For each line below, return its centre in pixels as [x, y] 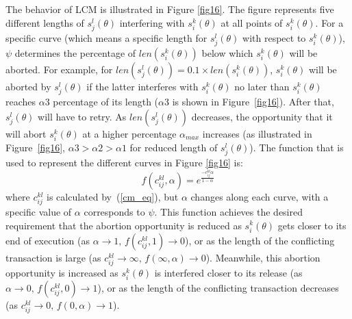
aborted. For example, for [59, 69]
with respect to [274, 37]
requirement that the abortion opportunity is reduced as [124, 225]
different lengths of [45, 22]
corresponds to [114, 211]
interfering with [152, 22]
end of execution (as [48, 240]
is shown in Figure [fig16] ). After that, [253, 102]
